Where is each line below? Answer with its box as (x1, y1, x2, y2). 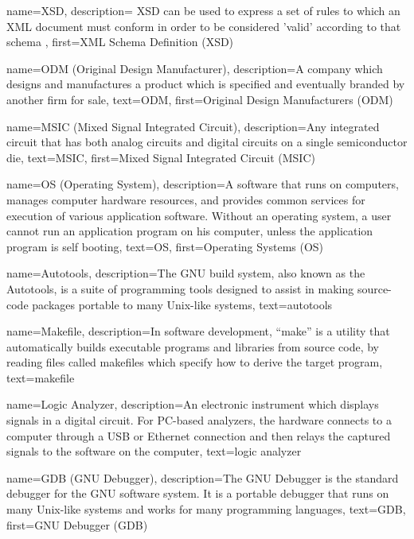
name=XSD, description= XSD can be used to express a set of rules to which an (6, 2, 400, 18)
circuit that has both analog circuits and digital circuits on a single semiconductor (6, 134, 408, 150)
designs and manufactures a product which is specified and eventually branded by (6, 76, 405, 92)
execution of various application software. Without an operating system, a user (6, 207, 392, 223)
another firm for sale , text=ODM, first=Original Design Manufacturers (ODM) (6, 91, 393, 107)
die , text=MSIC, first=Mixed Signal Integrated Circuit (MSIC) (6, 149, 315, 165)
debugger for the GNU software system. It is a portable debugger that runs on (6, 485, 389, 502)
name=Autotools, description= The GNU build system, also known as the (6, 265, 365, 281)
